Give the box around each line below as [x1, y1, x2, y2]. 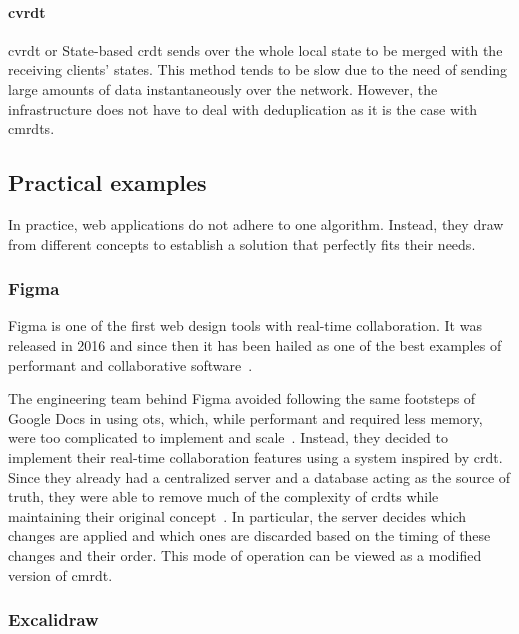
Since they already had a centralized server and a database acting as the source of [8, 466, 511, 487]
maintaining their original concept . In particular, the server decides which [8, 505, 467, 526]
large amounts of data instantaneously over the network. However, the [8, 78, 438, 99]
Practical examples [8, 167, 207, 198]
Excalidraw [8, 607, 99, 632]
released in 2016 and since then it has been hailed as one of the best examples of [8, 334, 502, 355]
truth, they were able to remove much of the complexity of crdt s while [8, 486, 439, 507]
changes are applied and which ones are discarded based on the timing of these [8, 525, 491, 546]
